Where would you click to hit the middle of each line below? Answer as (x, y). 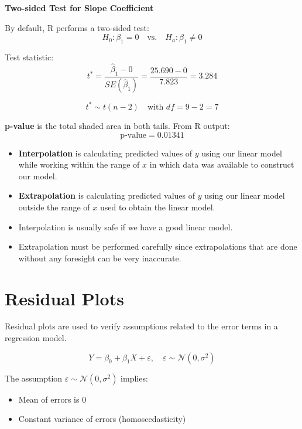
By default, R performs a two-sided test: (77, 27)
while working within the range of (79, 164)
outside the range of (54, 207)
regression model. (36, 338)
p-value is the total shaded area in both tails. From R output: (117, 125)
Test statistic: (29, 57)
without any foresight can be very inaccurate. (100, 258)
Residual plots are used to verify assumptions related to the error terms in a (141, 326)
